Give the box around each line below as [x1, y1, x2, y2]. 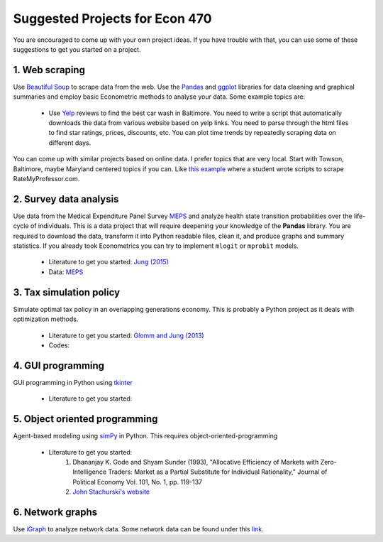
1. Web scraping [13, 64, 85, 76]
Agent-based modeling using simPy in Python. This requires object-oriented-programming [13, 432, 278, 440]
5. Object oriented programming [13, 413, 158, 426]
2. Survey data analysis [13, 193, 119, 205]
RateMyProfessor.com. [13, 174, 80, 183]
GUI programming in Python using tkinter [13, 378, 133, 386]
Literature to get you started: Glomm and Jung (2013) [48, 331, 205, 340]
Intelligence [72, 467, 106, 476]
